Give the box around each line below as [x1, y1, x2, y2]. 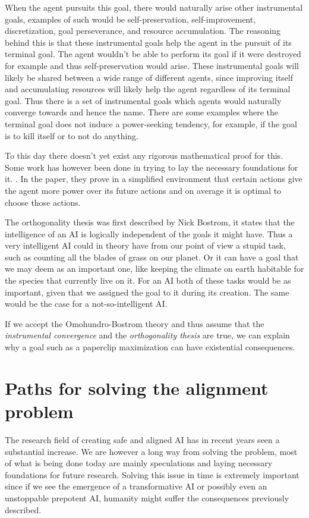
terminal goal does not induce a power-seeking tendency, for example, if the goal [5, 117, 297, 130]
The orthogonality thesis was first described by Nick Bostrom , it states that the [5, 216, 295, 228]
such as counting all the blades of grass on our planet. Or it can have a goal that [5, 250, 299, 263]
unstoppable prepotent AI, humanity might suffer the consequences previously [5, 491, 289, 504]
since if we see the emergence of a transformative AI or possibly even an [5, 480, 267, 492]
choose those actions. [5, 196, 81, 208]
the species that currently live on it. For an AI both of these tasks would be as [5, 274, 291, 287]
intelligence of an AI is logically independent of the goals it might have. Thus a [5, 227, 293, 240]
